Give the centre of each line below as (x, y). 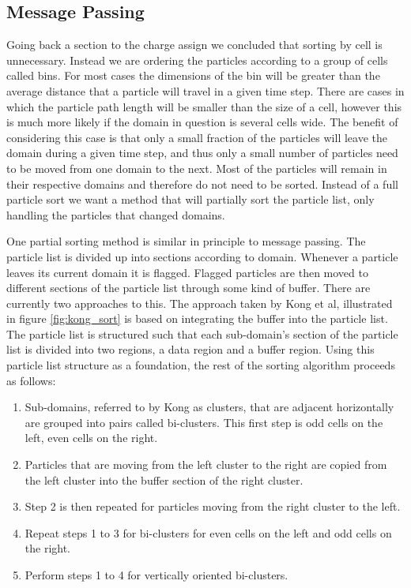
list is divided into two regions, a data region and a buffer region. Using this (190, 349)
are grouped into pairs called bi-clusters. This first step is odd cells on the (204, 422)
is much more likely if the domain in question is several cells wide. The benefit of (202, 122)
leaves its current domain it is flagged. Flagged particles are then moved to (187, 272)
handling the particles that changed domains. (116, 214)
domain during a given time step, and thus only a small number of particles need (202, 153)
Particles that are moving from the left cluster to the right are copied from (206, 464)
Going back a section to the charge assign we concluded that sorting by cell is (194, 45)
